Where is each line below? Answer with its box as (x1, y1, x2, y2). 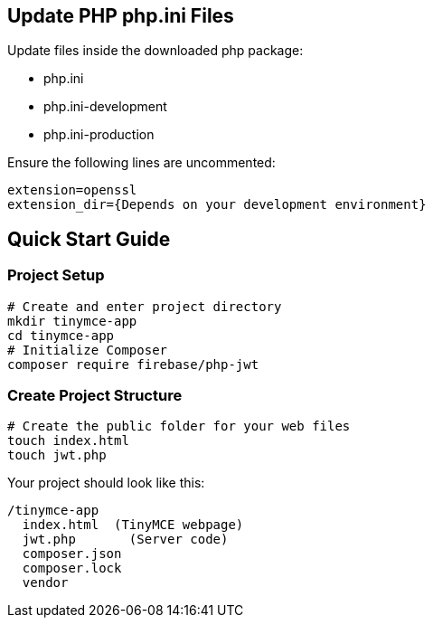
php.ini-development (43, 99, 167, 115)
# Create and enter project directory (7, 298, 282, 314)
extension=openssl (7, 183, 137, 198)
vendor (22, 575, 69, 591)
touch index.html (7, 433, 129, 449)
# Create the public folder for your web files (7, 419, 351, 434)
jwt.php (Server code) (22, 532, 229, 547)
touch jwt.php (7, 448, 107, 463)
